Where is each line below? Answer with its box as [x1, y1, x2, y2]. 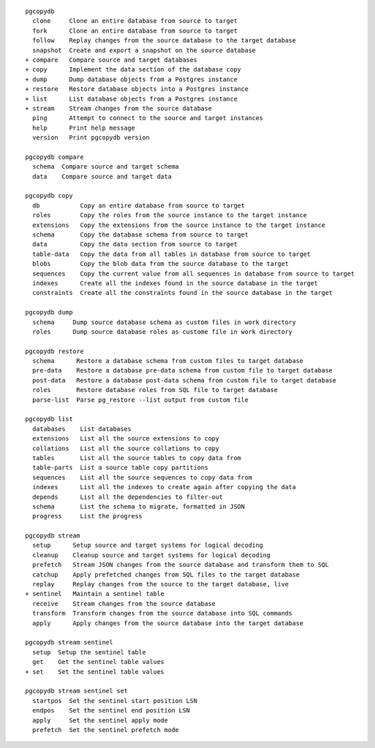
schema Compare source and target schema [32, 163, 180, 171]
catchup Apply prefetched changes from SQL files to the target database [32, 570, 300, 579]
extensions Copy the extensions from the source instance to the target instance [32, 221, 326, 229]
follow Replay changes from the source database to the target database [32, 37, 297, 44]
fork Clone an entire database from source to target [32, 26, 237, 35]
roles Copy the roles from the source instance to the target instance [32, 212, 308, 219]
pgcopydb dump [25, 309, 73, 316]
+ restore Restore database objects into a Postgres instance [25, 85, 249, 93]
